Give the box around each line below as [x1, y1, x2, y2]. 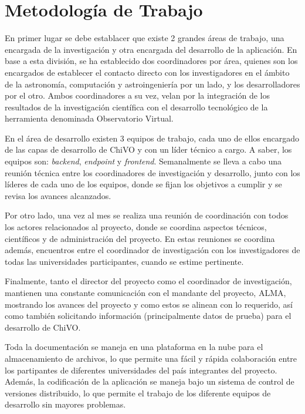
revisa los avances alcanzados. [5, 189, 111, 201]
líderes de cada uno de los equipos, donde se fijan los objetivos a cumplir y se [5, 178, 282, 190]
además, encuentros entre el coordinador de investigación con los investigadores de [5, 244, 300, 256]
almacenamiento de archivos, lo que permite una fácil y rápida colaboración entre [5, 352, 297, 364]
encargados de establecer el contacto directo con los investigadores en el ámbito [5, 66, 290, 78]
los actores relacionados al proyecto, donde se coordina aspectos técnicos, [5, 221, 267, 233]
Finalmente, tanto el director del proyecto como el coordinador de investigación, [5, 275, 292, 287]
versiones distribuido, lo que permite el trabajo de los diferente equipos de [5, 386, 271, 399]
